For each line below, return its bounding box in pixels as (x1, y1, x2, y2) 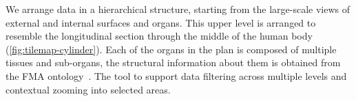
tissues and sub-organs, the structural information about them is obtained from (6, 55, 341, 70)
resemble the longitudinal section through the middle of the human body (6, 29, 313, 43)
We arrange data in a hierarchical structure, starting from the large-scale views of (6, 2, 350, 16)
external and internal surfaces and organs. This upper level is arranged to (6, 15, 316, 29)
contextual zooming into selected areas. (6, 82, 171, 96)
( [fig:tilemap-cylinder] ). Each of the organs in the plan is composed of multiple (6, 42, 337, 56)
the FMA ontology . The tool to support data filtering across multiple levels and (6, 68, 347, 83)
